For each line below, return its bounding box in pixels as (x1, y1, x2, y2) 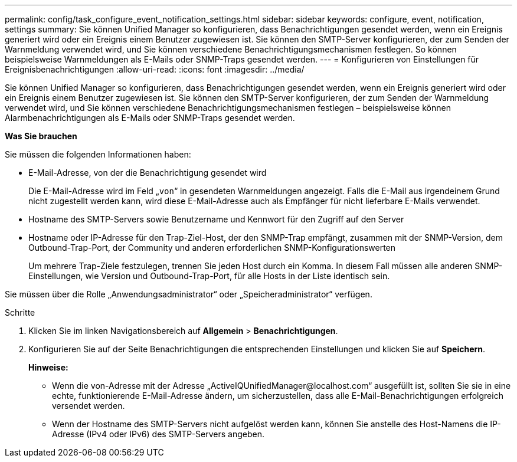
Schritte (5, 307, 35, 317)
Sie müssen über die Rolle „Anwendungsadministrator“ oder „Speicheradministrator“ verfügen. (5, 289, 372, 299)
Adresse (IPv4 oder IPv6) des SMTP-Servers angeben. (52, 429, 264, 439)
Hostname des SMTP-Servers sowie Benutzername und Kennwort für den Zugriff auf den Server (28, 214, 404, 224)
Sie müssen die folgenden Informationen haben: (5, 149, 191, 159)
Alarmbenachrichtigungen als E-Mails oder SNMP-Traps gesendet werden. (5, 113, 295, 123)
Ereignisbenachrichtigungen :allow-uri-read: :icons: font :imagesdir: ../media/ (5, 64, 305, 74)
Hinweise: (28, 362, 68, 372)
